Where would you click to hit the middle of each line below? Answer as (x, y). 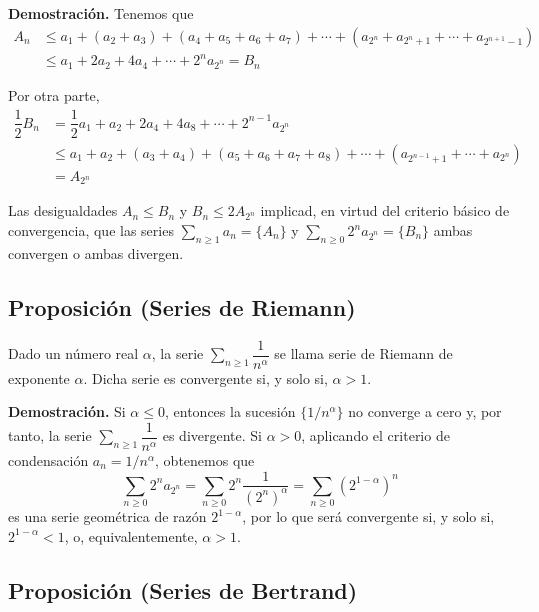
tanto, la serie (50, 435)
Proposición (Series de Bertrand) (183, 589)
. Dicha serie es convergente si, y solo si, (205, 377)
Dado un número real (73, 353)
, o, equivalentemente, (131, 535)
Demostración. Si (67, 411)
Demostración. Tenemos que (101, 13)
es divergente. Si (212, 435)
